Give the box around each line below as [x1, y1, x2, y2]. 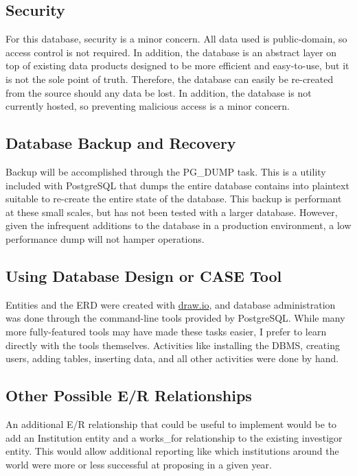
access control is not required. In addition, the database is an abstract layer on [5, 45, 337, 59]
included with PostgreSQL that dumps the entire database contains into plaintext [5, 178, 349, 192]
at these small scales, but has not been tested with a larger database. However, [5, 204, 338, 219]
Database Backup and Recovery [5, 132, 236, 154]
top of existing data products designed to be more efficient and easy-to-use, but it [5, 58, 349, 73]
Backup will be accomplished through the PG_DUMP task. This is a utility [5, 164, 326, 178]
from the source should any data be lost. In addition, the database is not [5, 85, 312, 99]
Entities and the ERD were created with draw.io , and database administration [5, 297, 336, 311]
